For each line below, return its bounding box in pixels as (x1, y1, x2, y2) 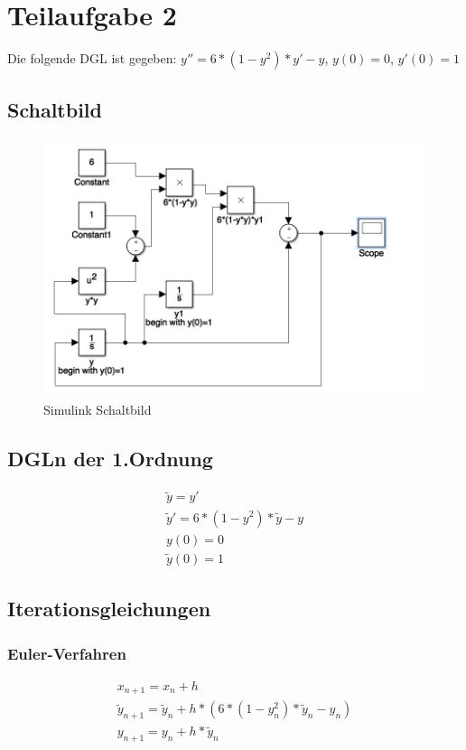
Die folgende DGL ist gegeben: (7, 49, 177, 68)
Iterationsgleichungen (7, 595, 211, 623)
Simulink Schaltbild (43, 400, 152, 419)
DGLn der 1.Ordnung (7, 445, 213, 473)
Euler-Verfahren (7, 642, 126, 664)
